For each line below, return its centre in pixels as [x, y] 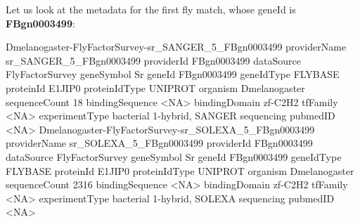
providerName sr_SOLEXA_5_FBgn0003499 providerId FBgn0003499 [159, 143]
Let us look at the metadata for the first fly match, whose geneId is [151, 9]
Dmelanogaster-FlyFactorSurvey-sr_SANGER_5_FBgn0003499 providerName [176, 47]
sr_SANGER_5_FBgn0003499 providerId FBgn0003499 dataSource [153, 60]
